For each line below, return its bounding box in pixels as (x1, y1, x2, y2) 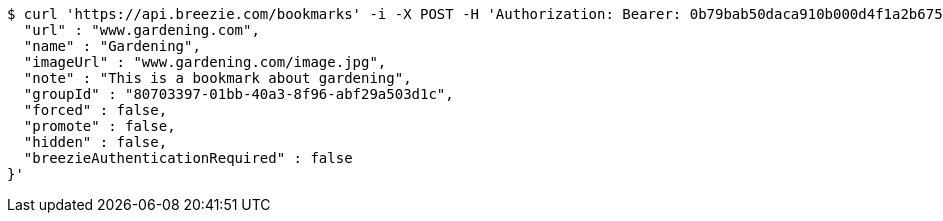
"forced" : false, (23, 102, 168, 118)
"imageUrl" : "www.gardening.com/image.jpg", (23, 54, 387, 70)
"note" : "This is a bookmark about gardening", (23, 70, 412, 86)
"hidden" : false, (23, 134, 168, 150)
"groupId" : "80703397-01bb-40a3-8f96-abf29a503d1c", (23, 86, 454, 102)
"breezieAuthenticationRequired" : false (23, 150, 353, 166)
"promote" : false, (23, 118, 176, 134)
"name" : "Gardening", (23, 38, 201, 54)
